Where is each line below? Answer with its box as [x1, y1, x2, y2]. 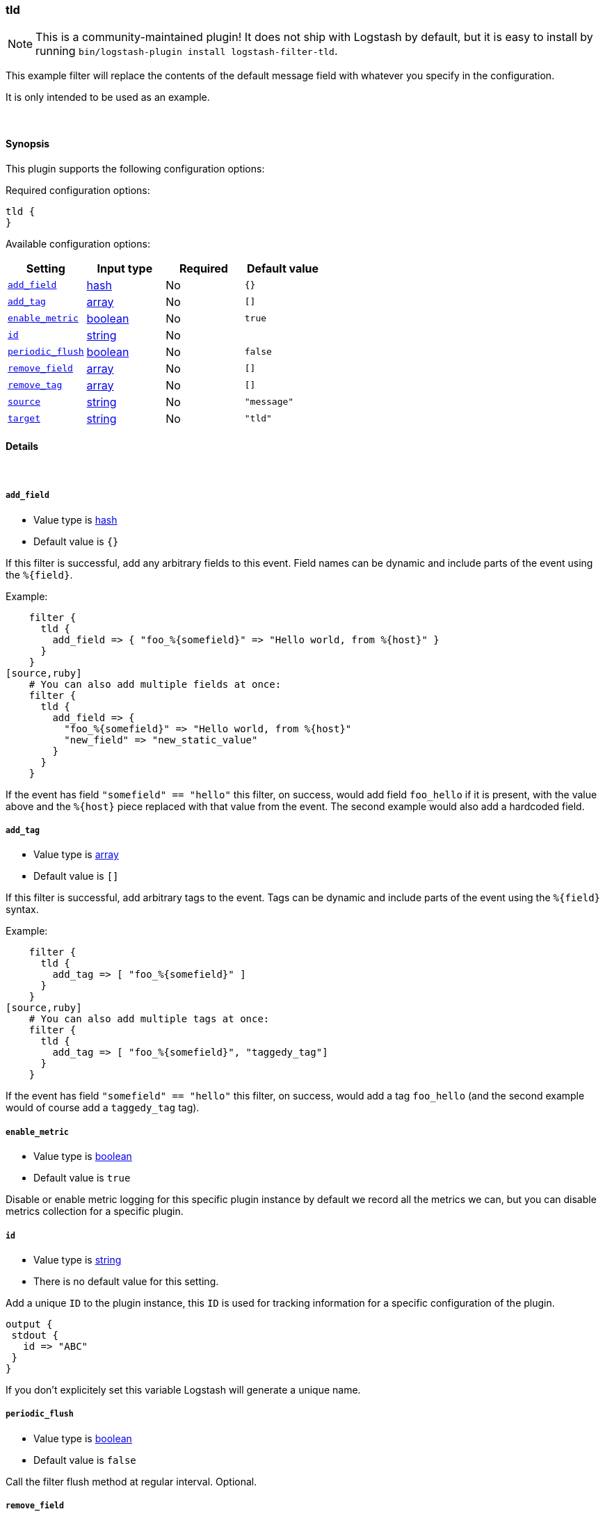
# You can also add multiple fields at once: [29, 678, 282, 690]
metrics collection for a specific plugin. [6, 1205, 184, 1218]
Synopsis [6, 137, 50, 150]
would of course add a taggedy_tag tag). [6, 1102, 200, 1114]
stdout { [11, 1329, 58, 1341]
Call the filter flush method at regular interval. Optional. [6, 1475, 257, 1487]
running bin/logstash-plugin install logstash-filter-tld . [35, 44, 338, 58]
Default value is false [33, 1453, 136, 1466]
